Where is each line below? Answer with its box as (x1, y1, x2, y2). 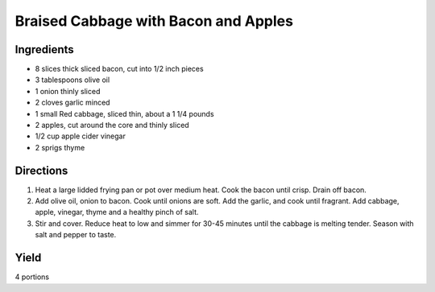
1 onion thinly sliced (35, 86, 101, 96)
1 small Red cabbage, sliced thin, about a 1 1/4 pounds (35, 109, 214, 118)
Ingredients (14, 43, 74, 56)
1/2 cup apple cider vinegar (35, 131, 126, 141)
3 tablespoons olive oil (35, 75, 110, 84)
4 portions (14, 272, 50, 282)
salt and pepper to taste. (35, 230, 117, 240)
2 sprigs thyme (35, 142, 85, 152)
